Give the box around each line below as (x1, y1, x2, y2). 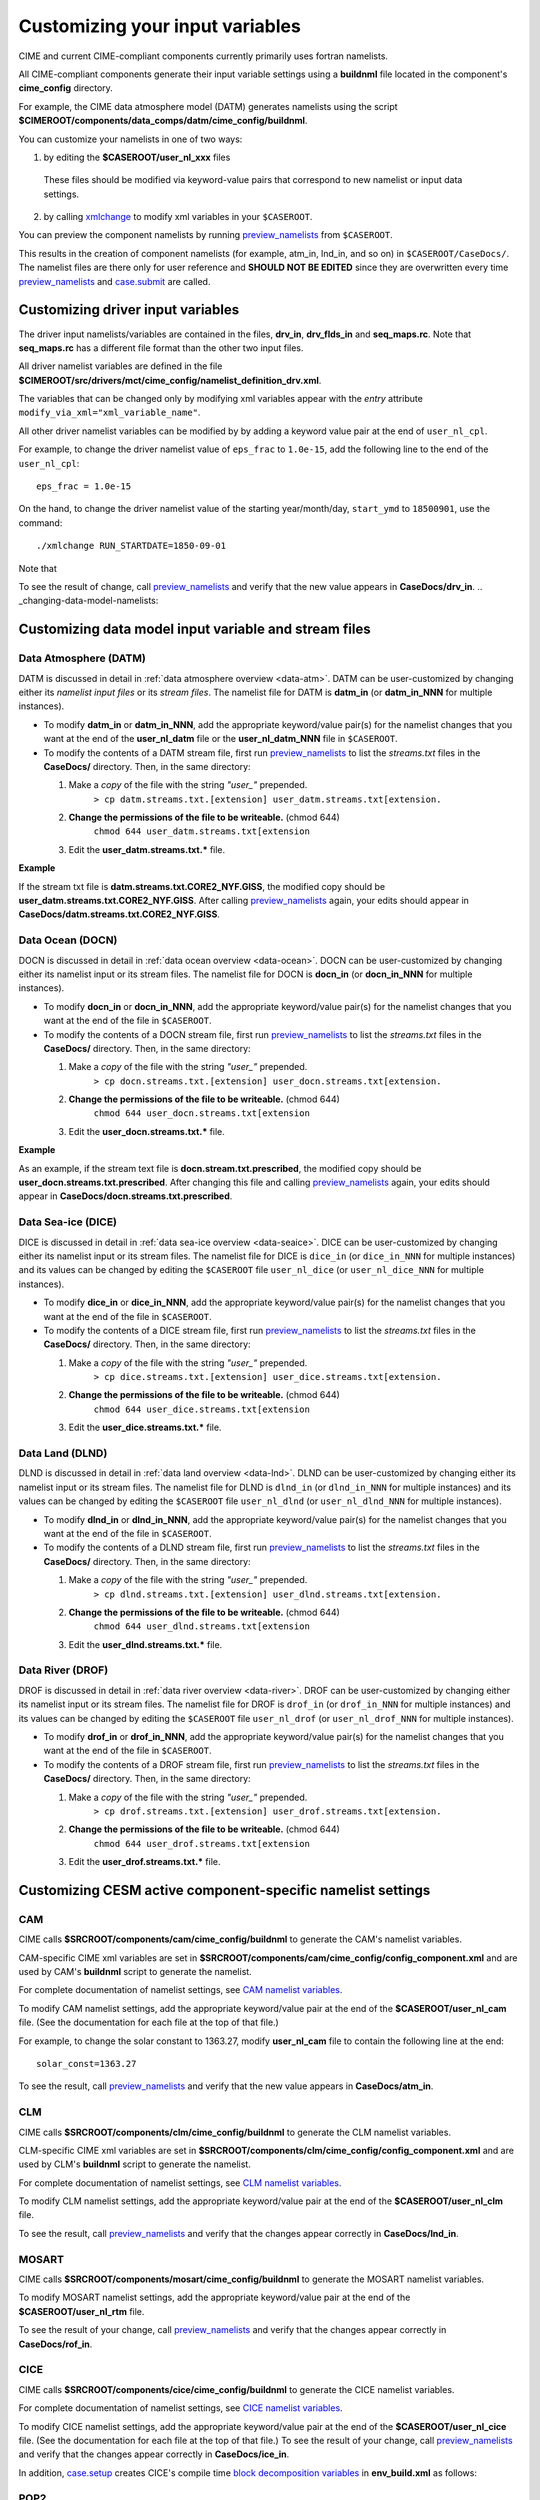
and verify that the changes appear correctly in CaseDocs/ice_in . (18, 2448, 290, 2460)
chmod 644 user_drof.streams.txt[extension (93, 1838, 310, 1849)
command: (18, 516, 63, 529)
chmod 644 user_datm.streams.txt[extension (93, 826, 310, 837)
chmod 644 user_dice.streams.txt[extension (93, 1403, 310, 1415)
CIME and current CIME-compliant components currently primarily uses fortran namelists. (18, 50, 389, 62)
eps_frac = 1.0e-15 (36, 481, 132, 492)
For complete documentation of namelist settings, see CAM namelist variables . (18, 1984, 343, 1996)
